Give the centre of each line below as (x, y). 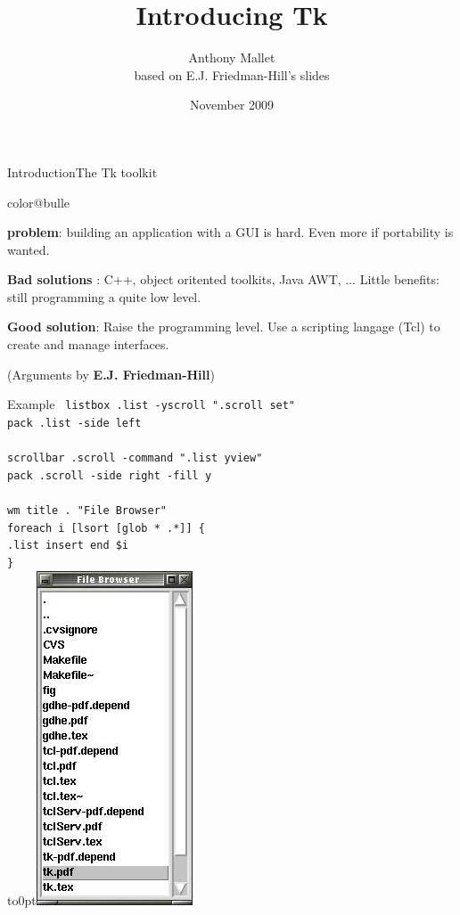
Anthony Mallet (232, 57)
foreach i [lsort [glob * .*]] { (106, 528)
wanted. (29, 249)
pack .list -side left (74, 423)
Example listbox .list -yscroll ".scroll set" (152, 404)
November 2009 (232, 105)
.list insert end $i (68, 546)
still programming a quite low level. (104, 296)
